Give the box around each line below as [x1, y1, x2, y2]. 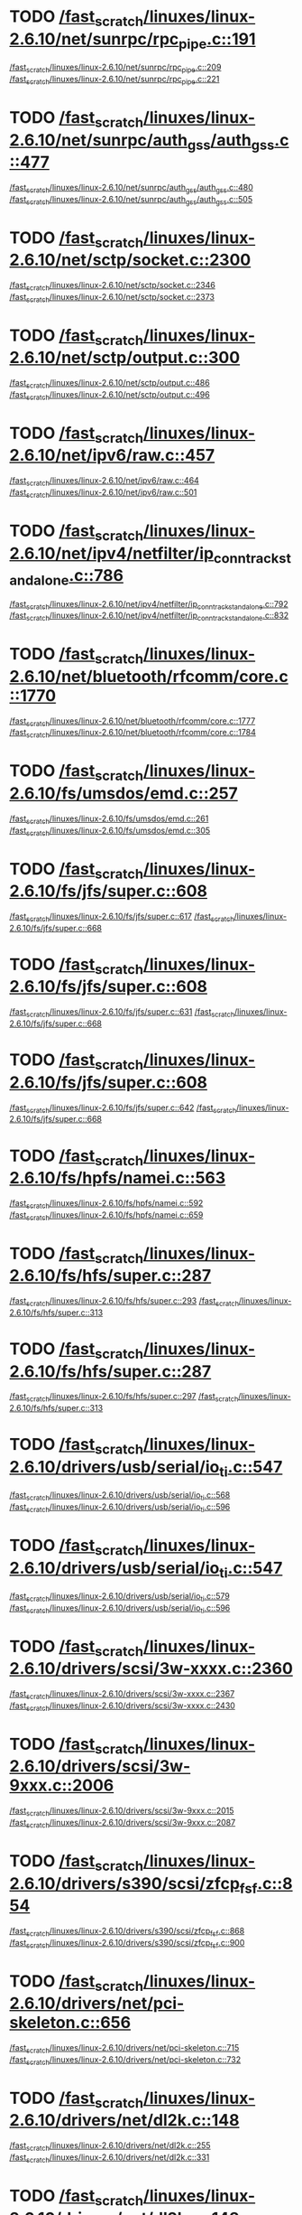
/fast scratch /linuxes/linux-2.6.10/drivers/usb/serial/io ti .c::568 [9, 1490, 231, 1503]
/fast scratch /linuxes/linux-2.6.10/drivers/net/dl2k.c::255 [9, 2140, 211, 2153]
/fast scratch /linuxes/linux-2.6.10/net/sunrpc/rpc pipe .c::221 [9, 73, 220, 87]
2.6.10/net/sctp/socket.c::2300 [9, 250, 252, 270]
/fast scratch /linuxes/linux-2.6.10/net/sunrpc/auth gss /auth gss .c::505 [9, 193, 253, 207]
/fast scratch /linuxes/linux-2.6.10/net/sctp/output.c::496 [9, 388, 210, 402]
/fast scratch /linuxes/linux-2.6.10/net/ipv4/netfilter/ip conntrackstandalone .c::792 [9, 598, 288, 612]
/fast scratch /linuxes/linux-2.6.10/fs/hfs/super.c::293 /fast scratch [9, 1295, 240, 1308]
